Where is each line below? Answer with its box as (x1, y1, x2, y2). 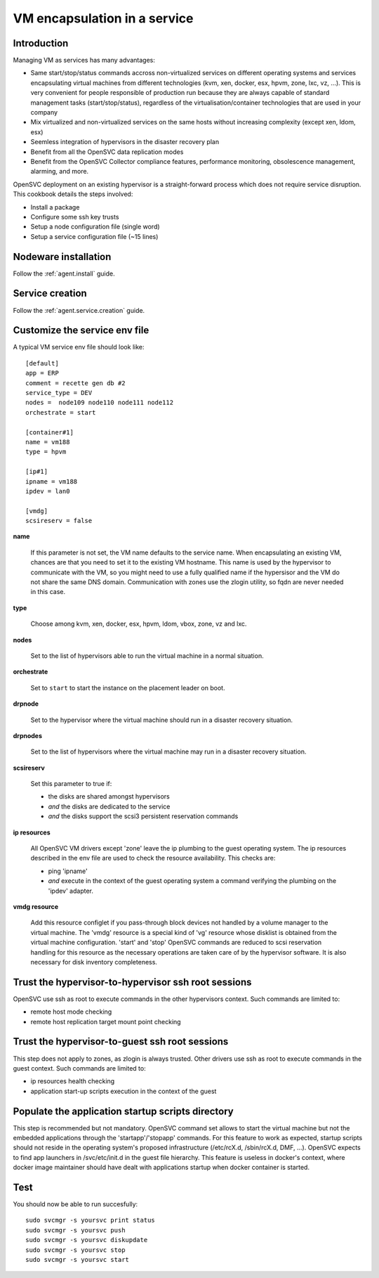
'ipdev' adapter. (48, 886, 94, 895)
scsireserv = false (25, 517, 93, 525)
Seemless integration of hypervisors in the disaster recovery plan (30, 138, 220, 146)
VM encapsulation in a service (13, 11, 194, 26)
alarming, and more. (30, 167, 89, 176)
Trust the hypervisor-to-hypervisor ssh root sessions (13, 976, 252, 988)
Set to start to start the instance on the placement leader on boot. (30, 683, 225, 692)
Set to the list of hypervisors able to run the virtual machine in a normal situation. (30, 651, 264, 660)
